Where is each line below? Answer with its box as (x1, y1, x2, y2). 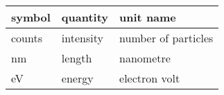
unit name (119, 9, 176, 25)
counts (11, 30, 42, 46)
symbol (11, 9, 51, 25)
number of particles (119, 30, 214, 46)
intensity (61, 30, 103, 46)
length (61, 50, 92, 66)
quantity (61, 9, 109, 25)
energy (61, 70, 94, 86)
